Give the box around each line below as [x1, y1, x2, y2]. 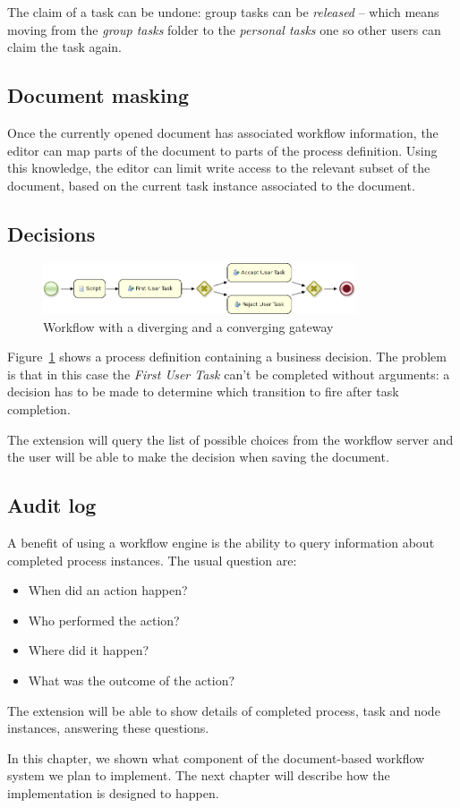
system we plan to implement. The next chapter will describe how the [7, 766, 390, 785]
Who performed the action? [28, 610, 180, 629]
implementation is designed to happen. [7, 783, 219, 802]
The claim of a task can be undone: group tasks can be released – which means [7, 3, 439, 21]
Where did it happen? [28, 641, 149, 659]
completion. [7, 400, 71, 419]
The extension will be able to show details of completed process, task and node [7, 701, 440, 719]
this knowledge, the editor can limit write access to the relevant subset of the [7, 158, 430, 177]
